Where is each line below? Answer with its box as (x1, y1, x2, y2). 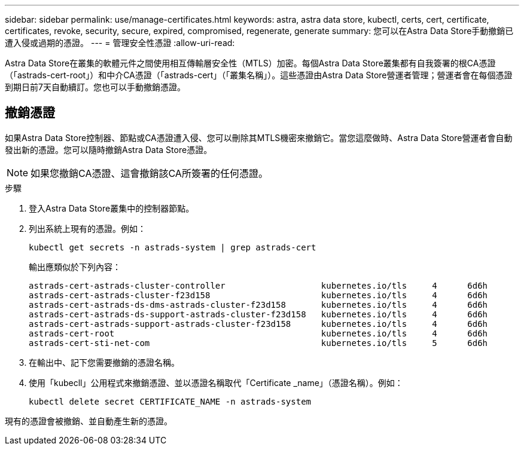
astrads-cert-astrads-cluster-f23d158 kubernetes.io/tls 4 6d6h (29, 290, 488, 300)
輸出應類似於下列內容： (29, 261, 121, 272)
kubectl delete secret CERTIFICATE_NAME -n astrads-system (29, 396, 312, 406)
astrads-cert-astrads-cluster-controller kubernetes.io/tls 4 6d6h (29, 280, 488, 290)
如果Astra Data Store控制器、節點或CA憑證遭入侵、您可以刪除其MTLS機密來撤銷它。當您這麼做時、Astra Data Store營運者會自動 (5, 132, 513, 143)
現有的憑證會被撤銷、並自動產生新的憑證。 (5, 415, 172, 426)
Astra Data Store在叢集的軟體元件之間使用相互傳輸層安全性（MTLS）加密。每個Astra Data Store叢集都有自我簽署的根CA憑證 (5, 58, 496, 68)
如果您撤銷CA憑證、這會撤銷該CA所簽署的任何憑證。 (31, 167, 268, 179)
